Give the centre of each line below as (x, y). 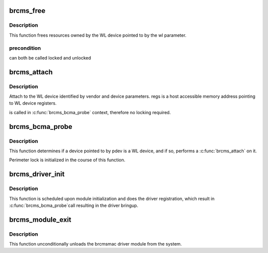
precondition (25, 48)
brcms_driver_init (37, 174)
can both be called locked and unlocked (50, 58)
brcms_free (27, 11)
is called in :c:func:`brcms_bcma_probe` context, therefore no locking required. (90, 112)
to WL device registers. (33, 103)
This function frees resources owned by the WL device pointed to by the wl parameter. (98, 35)
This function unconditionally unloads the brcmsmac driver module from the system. (96, 244)
